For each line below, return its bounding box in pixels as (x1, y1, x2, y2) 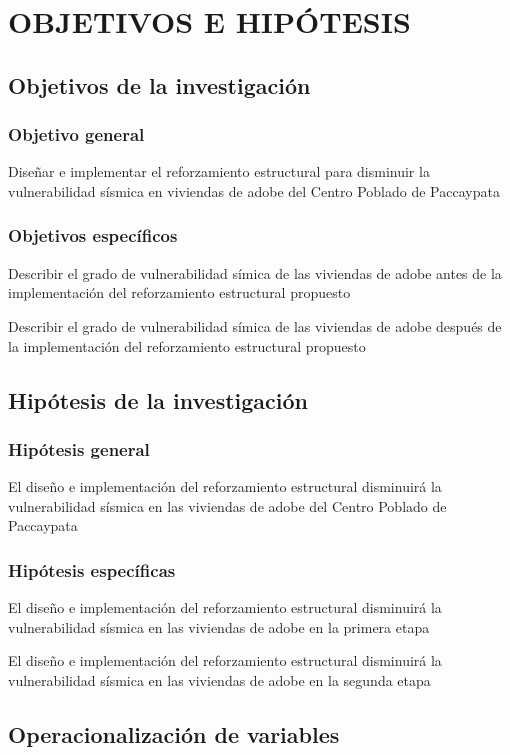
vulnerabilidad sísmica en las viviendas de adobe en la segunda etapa (8, 669, 431, 690)
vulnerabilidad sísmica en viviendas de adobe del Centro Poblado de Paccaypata (8, 180, 500, 201)
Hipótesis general (8, 436, 150, 461)
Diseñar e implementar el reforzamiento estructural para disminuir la (8, 161, 430, 182)
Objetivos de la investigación (8, 69, 311, 100)
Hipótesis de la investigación (8, 384, 308, 415)
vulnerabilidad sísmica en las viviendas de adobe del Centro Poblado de (8, 495, 447, 516)
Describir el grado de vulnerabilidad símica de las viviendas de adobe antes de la (8, 262, 502, 283)
